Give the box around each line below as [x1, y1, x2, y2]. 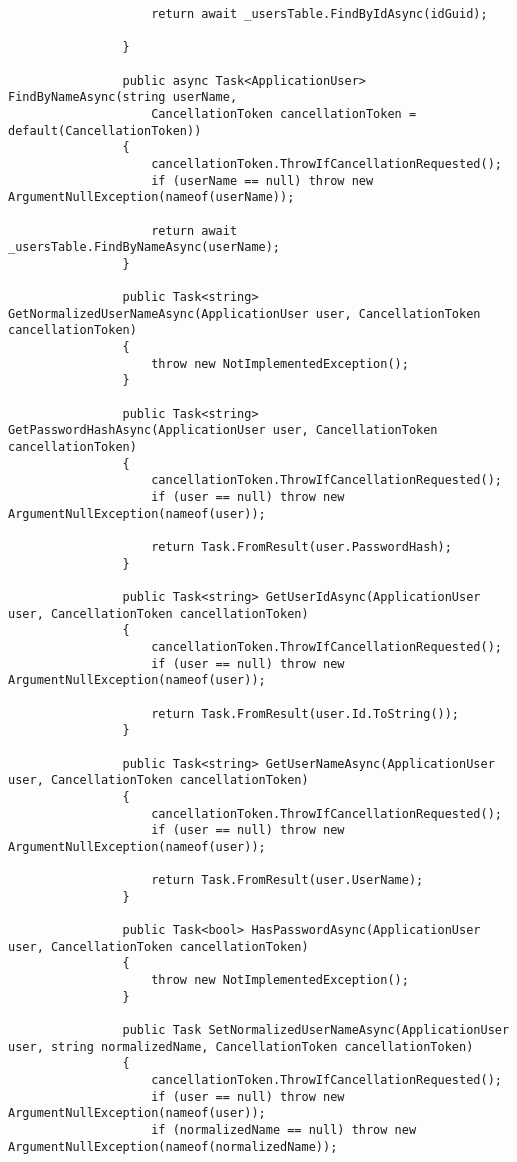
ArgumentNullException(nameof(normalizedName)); [8, 1139, 338, 1154]
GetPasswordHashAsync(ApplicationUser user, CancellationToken [8, 423, 438, 438]
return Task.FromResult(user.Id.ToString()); [151, 706, 460, 721]
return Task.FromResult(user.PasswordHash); [151, 540, 452, 554]
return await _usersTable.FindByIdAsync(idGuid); [151, 7, 488, 21]
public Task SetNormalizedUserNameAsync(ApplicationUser [122, 1023, 510, 1038]
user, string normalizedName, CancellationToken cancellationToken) [8, 1039, 474, 1054]
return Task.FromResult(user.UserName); [151, 873, 424, 888]
